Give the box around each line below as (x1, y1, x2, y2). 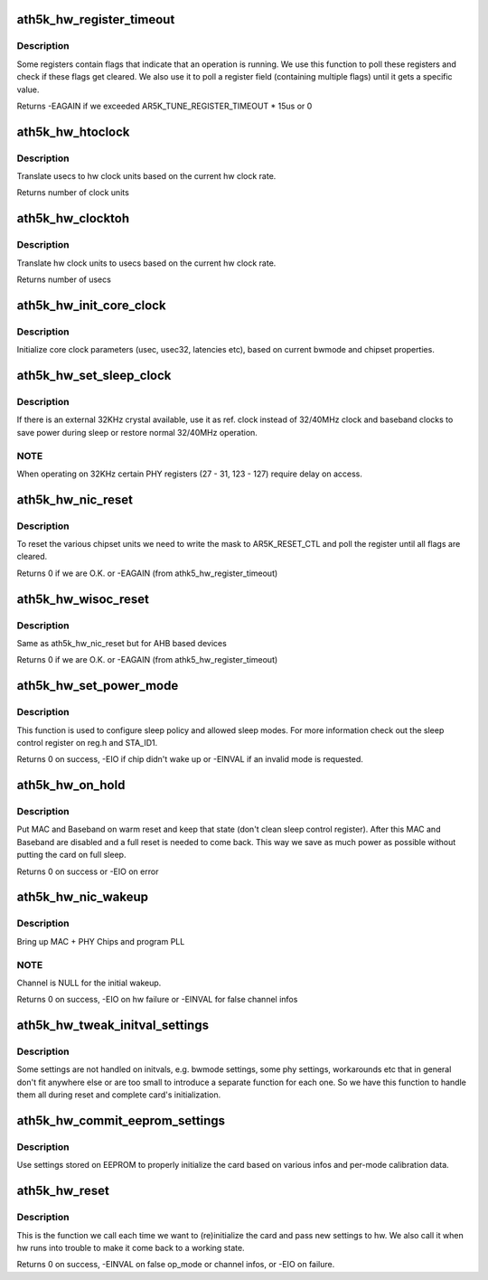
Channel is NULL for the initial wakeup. (16, 977, 162, 988)
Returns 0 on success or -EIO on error (16, 866, 159, 877)
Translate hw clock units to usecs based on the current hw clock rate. (16, 258, 277, 268)
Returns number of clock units (16, 187, 130, 198)
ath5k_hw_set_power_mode (16, 678, 179, 693)
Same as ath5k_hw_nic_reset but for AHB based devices (16, 637, 228, 648)
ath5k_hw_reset (16, 1183, 110, 1199)
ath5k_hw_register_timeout (16, 12, 175, 27)
